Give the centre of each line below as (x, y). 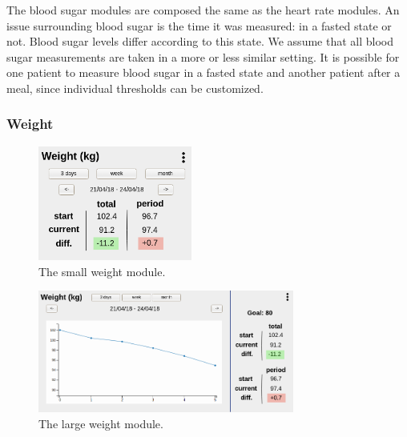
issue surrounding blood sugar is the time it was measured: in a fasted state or (199, 25)
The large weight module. (101, 423)
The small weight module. (102, 271)
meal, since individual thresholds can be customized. (135, 88)
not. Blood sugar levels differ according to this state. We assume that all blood (200, 41)
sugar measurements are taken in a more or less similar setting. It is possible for (203, 56)
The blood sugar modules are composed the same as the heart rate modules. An (203, 10)
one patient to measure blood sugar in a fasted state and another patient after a (203, 72)
